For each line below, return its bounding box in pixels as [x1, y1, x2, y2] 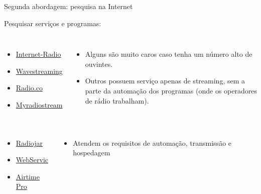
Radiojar [16, 137, 43, 148]
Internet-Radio [16, 49, 61, 59]
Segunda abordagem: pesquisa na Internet [4, 1, 133, 11]
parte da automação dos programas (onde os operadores [85, 85, 257, 95]
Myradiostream [16, 99, 63, 110]
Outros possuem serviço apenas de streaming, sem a [85, 75, 245, 86]
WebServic [16, 154, 49, 165]
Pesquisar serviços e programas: [4, 18, 101, 28]
